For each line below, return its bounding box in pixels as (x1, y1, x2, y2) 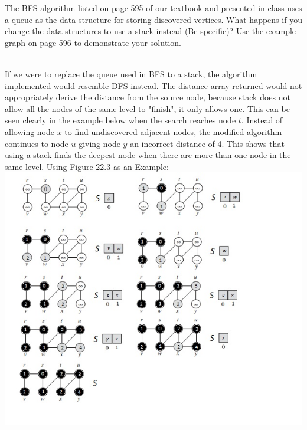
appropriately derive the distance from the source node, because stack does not (5, 91, 290, 103)
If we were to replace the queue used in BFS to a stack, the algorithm (5, 67, 257, 80)
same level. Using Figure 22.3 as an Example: (5, 160, 169, 172)
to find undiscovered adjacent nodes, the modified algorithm (64, 125, 282, 137)
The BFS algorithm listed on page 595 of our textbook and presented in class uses (5, 2, 302, 14)
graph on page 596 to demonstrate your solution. (5, 36, 181, 48)
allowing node (5, 125, 55, 137)
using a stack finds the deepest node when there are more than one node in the (5, 149, 291, 161)
